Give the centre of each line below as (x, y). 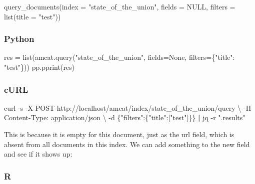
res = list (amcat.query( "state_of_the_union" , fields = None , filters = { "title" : (119, 57)
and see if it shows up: (38, 154)
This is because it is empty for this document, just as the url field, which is (119, 134)
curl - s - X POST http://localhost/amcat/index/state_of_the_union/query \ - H (128, 107)
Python (19, 39)
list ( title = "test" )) (32, 16)
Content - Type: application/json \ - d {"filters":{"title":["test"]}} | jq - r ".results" (125, 117)
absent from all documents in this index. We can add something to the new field (127, 144)
